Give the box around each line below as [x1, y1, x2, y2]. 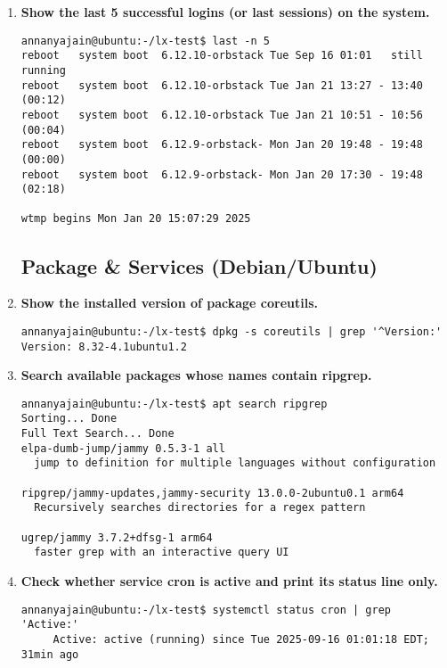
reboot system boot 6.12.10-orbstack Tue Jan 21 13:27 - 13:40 [20, 78, 423, 92]
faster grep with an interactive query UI [34, 546, 289, 559]
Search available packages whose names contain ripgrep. [20, 366, 372, 384]
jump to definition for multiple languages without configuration [34, 457, 436, 470]
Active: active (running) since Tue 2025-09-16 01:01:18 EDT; [53, 632, 429, 646]
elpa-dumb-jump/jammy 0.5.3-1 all [20, 441, 225, 455]
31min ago [20, 647, 79, 661]
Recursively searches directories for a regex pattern [34, 501, 366, 515]
